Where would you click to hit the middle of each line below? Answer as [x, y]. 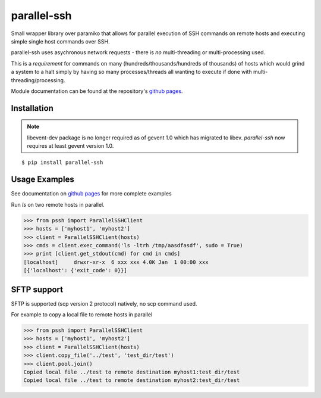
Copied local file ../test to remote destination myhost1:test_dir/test [132, 372]
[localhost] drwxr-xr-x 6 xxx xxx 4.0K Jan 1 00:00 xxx [116, 262]
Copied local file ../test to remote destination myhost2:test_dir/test [132, 380]
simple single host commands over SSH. [60, 41]
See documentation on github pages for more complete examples [91, 194]
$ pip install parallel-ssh [62, 163]
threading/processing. [38, 80]
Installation [32, 108]
